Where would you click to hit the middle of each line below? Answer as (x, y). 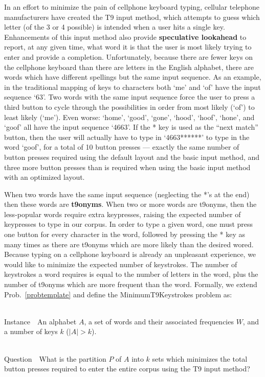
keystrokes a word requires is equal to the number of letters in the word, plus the (131, 274)
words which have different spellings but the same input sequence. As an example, (133, 77)
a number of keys (31, 331)
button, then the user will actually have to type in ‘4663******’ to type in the (127, 137)
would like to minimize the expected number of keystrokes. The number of (121, 264)
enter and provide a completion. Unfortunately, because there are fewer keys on (129, 56)
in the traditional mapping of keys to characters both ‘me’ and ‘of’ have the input (132, 87)
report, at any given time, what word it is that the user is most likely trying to (128, 47)
